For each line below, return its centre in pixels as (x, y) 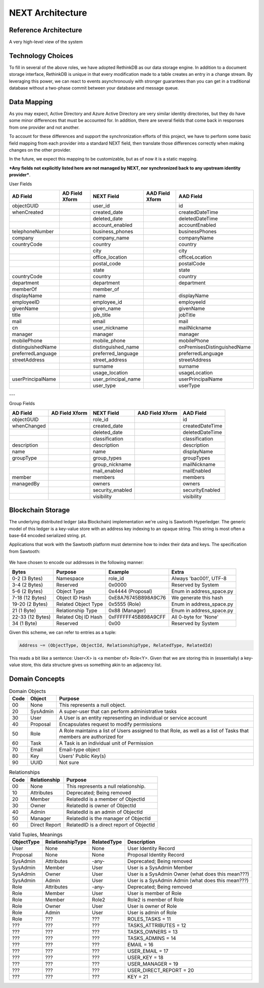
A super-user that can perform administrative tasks (118, 712)
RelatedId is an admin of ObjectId (104, 812)
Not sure (69, 763)
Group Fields (22, 404)
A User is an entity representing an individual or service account (133, 718)
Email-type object (79, 750)
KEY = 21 (138, 977)
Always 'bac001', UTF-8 (199, 578)
